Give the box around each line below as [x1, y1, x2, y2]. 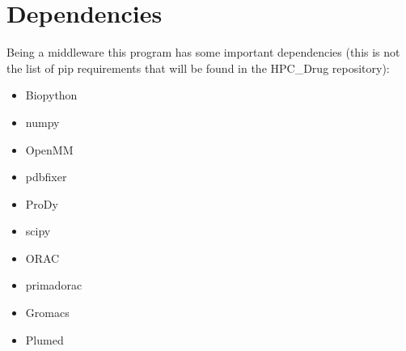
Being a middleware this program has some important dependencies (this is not [6, 44, 400, 61]
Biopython [25, 87, 78, 104]
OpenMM [25, 141, 74, 158]
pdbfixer [25, 168, 67, 185]
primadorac [25, 277, 82, 294]
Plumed [25, 331, 64, 348]
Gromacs [25, 304, 70, 321]
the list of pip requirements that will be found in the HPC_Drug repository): [6, 59, 390, 76]
